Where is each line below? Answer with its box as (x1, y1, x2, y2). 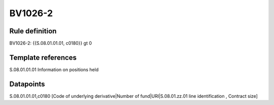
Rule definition (9, 27, 57, 35)
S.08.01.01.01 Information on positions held (9, 66, 99, 73)
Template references (9, 53, 77, 62)
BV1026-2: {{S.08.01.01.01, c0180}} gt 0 (9, 40, 92, 46)
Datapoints (9, 80, 45, 88)
